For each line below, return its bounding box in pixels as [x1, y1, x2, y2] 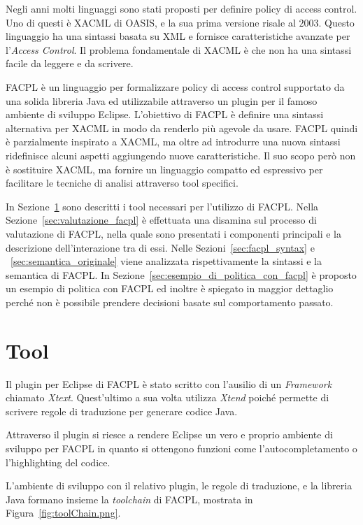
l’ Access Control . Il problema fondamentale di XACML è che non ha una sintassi [6, 42, 352, 57]
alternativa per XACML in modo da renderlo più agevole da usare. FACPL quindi [6, 120, 358, 135]
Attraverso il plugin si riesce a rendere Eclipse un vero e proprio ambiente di [6, 427, 333, 442]
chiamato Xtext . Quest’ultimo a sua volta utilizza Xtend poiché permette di [6, 390, 329, 405]
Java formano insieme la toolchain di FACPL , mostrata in [6, 491, 253, 506]
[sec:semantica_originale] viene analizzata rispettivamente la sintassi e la [10, 254, 322, 268]
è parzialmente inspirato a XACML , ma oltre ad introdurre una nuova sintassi [6, 134, 341, 149]
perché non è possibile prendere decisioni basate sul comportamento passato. [6, 294, 334, 309]
